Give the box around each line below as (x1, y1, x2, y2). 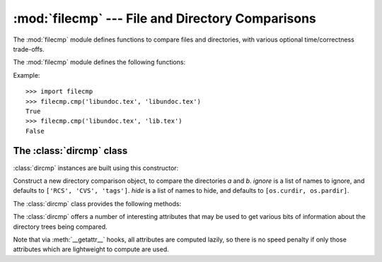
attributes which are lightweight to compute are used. (13, 245, 169, 254)
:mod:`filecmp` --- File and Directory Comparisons (13, 11, 316, 26)
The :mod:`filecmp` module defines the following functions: (13, 58, 186, 66)
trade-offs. (13, 44, 45, 53)
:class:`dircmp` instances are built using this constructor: (13, 163, 179, 172)
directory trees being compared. (13, 222, 108, 231)
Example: (13, 71, 40, 79)
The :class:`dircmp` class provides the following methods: (13, 199, 182, 208)
